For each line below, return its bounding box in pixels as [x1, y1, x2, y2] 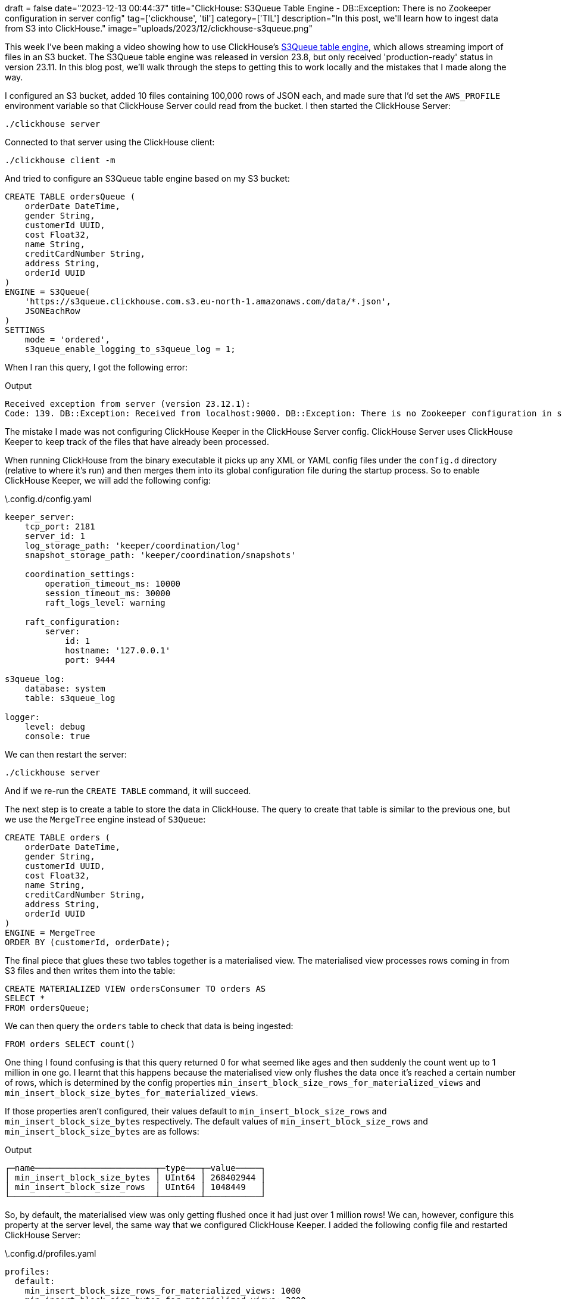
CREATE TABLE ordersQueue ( [5, 192, 136, 201]
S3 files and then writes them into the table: [5, 965, 176, 976]
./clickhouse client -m [5, 155, 115, 165]
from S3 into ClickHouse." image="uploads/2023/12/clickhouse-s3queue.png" [5, 23, 313, 33]
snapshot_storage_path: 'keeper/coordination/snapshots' [24, 550, 296, 560]
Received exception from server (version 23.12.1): [5, 399, 251, 409]
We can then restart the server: [5, 749, 127, 759]
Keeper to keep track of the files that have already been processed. [5, 437, 269, 447]
